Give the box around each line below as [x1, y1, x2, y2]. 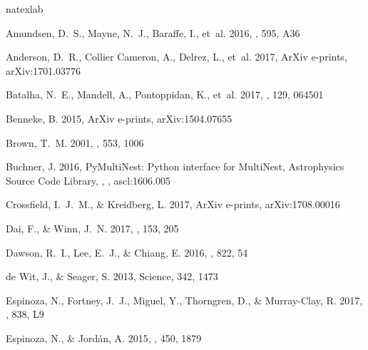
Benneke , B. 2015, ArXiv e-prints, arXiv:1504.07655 [6, 110, 232, 125]
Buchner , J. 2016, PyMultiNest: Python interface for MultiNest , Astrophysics [6, 159, 344, 174]
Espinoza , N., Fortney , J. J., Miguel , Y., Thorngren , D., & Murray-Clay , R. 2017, [6, 292, 363, 307]
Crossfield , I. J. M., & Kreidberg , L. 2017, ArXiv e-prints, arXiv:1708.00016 [6, 197, 340, 212]
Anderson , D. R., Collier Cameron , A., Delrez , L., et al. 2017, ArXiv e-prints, [6, 49, 347, 64]
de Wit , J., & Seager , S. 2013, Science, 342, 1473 [6, 269, 218, 284]
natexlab [6, 1, 44, 16]
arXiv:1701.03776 [6, 63, 81, 78]
